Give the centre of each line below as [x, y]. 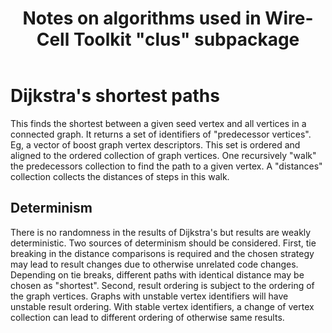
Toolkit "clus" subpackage [186, 39]
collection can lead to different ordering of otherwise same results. [147, 317]
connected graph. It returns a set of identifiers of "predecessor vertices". [161, 134]
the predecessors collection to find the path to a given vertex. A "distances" [166, 166]
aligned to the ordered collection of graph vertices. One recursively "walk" [163, 155]
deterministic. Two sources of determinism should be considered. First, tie [163, 243]
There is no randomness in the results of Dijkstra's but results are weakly [161, 232]
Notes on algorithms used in [142, 18]
